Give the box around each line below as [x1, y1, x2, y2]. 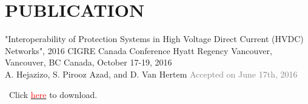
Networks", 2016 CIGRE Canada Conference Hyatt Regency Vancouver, [5, 44, 272, 57]
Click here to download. [8, 88, 98, 100]
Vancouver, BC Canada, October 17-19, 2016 [5, 56, 172, 69]
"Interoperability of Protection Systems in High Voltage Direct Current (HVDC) [5, 32, 304, 45]
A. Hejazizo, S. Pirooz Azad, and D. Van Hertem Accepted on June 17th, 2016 [5, 67, 298, 80]
